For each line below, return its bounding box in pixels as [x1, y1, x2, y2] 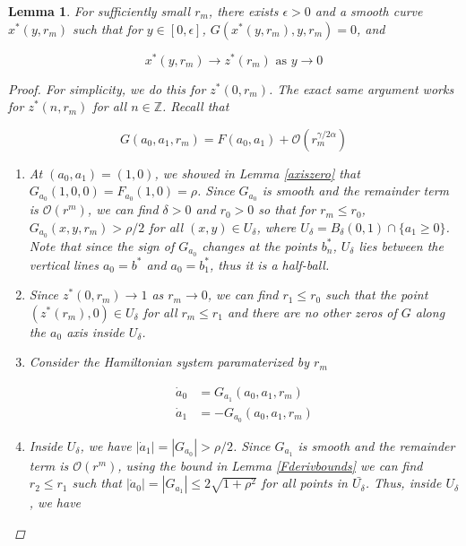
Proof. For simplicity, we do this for [8, 79, 206, 98]
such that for [73, 19, 142, 38]
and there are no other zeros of [227, 302, 397, 321]
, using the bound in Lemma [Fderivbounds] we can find [117, 455, 423, 474]
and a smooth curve [315, 2, 423, 20]
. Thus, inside [365, 473, 442, 492]
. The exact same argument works [268, 79, 454, 98]
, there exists [208, 2, 279, 20]
